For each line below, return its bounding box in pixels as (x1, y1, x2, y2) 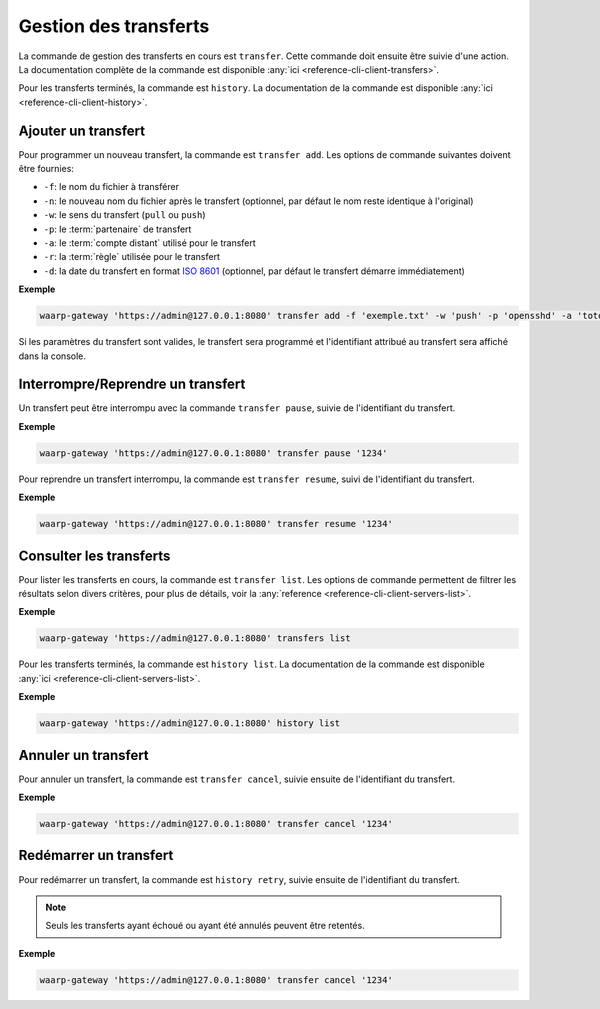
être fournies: (18, 163, 75, 175)
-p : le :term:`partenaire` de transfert (43, 223, 192, 235)
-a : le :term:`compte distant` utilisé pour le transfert (43, 236, 257, 249)
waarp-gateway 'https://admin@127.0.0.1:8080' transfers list (39, 633, 351, 644)
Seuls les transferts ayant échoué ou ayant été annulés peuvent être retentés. (45, 920, 365, 932)
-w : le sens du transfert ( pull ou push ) (43, 209, 206, 221)
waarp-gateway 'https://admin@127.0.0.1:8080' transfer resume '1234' (39, 518, 394, 530)
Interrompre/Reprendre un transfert (18, 376, 246, 393)
